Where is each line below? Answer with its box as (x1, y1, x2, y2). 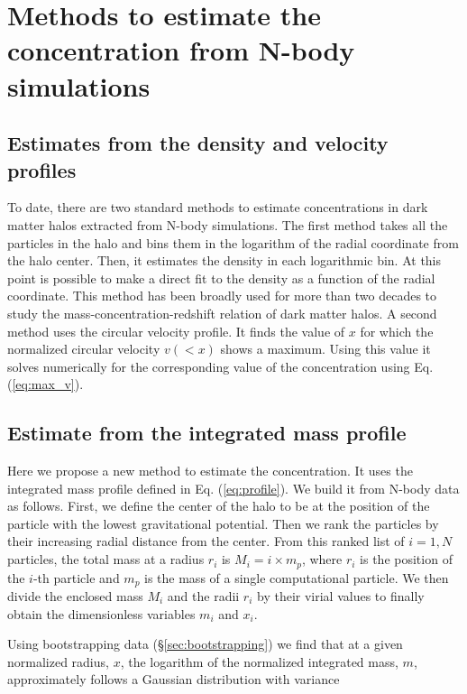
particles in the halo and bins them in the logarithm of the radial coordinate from (7, 233, 459, 252)
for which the (360, 321, 434, 340)
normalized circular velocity (7, 339, 160, 358)
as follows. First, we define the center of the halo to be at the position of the (7, 496, 430, 515)
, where (301, 550, 343, 569)
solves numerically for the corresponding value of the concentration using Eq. (7, 356, 434, 375)
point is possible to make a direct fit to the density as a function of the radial (7, 268, 435, 287)
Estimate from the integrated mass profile (7, 419, 407, 447)
